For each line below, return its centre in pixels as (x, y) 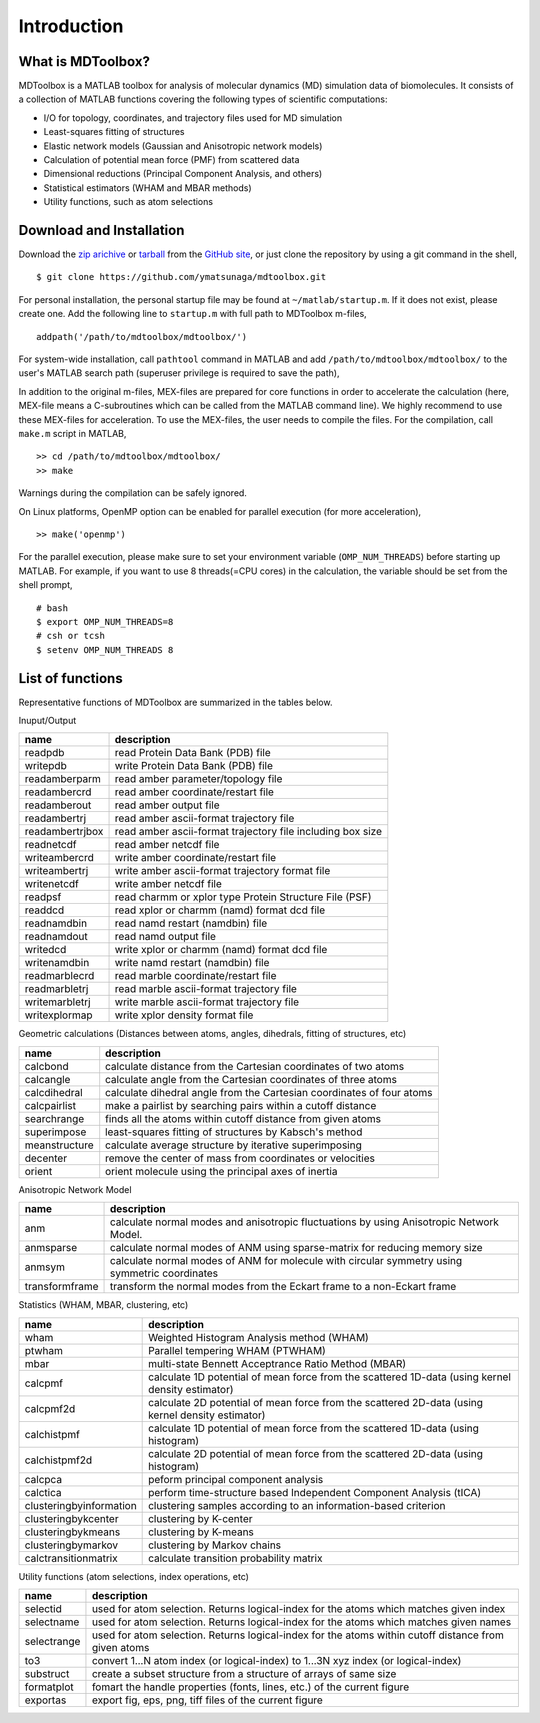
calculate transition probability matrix (235, 1558)
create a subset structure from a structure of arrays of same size (244, 1673)
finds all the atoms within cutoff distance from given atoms (243, 1118)
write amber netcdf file (168, 884)
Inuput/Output (47, 720)
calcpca (43, 1479)
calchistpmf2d (58, 1460)
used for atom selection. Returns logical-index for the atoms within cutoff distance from (297, 1635)
